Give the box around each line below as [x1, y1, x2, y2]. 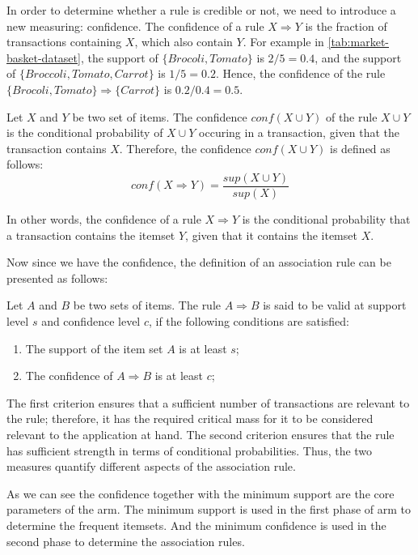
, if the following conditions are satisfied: [148, 312, 349, 329]
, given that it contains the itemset [185, 226, 357, 243]
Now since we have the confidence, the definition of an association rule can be [6, 254, 391, 271]
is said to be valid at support [263, 297, 407, 314]
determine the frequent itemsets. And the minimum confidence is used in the [6, 516, 386, 533]
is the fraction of [305, 17, 387, 34]
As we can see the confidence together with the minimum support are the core [6, 485, 395, 502]
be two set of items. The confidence [72, 108, 247, 125]
